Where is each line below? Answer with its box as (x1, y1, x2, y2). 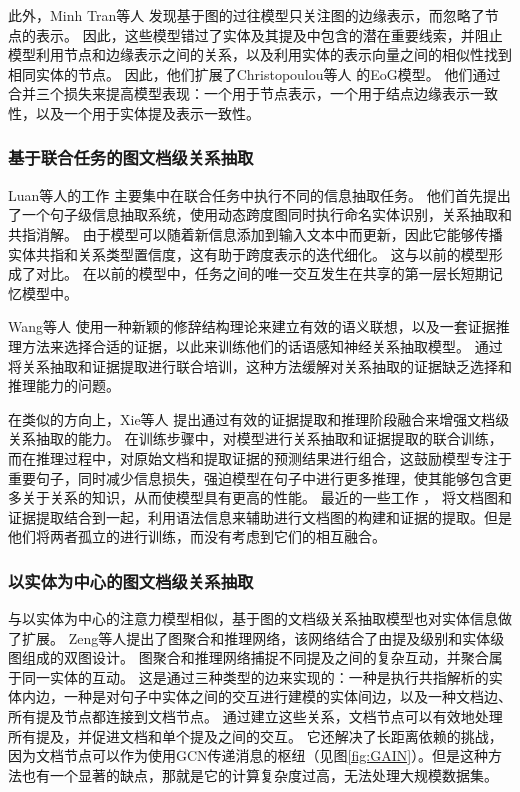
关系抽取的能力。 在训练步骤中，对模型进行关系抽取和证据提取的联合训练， (8, 428, 503, 449)
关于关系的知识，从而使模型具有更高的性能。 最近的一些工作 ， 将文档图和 (21, 487, 512, 508)
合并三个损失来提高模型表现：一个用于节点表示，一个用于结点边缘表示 (8, 83, 470, 104)
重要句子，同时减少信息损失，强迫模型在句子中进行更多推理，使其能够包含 (8, 467, 498, 488)
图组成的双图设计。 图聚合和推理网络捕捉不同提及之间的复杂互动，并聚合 (8, 647, 489, 668)
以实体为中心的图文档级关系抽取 (8, 568, 254, 593)
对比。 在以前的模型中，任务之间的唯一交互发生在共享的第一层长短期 (35, 263, 489, 284)
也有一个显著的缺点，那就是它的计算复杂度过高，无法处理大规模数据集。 (21, 764, 498, 785)
